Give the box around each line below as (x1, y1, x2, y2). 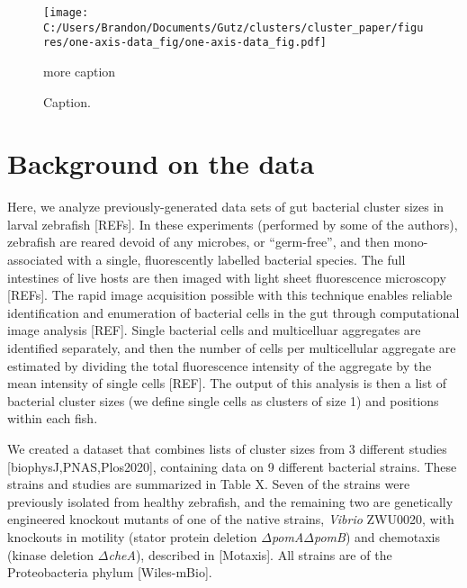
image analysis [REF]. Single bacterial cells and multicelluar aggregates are (7, 321, 421, 339)
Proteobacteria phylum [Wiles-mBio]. (7, 563, 212, 582)
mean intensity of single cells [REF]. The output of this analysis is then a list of (7, 374, 447, 393)
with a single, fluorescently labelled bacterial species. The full (67, 250, 406, 269)
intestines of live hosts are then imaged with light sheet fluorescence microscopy (7, 267, 446, 286)
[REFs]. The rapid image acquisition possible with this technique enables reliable (7, 285, 453, 304)
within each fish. (7, 409, 98, 428)
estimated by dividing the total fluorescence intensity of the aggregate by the (7, 356, 432, 375)
